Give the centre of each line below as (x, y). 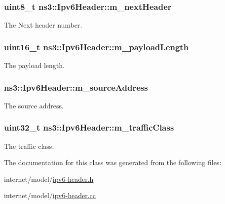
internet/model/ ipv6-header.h (49, 179)
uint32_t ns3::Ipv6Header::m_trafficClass (89, 127)
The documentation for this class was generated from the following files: (113, 162)
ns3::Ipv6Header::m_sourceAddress (76, 87)
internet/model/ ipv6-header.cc (50, 195)
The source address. (34, 105)
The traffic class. (29, 146)
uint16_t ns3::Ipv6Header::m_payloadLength (96, 47)
